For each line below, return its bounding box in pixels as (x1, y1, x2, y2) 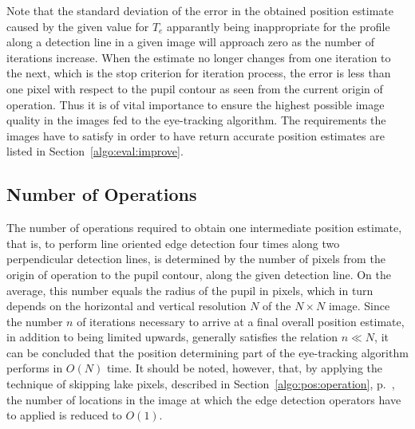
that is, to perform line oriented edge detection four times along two (6, 234, 340, 251)
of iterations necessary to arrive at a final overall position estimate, (77, 313, 405, 329)
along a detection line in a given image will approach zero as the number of (6, 33, 375, 50)
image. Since (328, 297, 390, 314)
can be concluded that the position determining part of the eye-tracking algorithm (6, 344, 409, 360)
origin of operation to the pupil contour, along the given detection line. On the (6, 266, 392, 282)
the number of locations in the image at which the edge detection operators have (6, 391, 401, 407)
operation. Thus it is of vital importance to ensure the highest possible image (6, 96, 385, 112)
